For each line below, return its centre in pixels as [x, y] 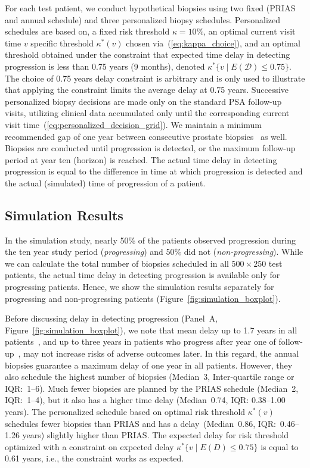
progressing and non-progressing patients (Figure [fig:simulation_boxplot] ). [143, 298]
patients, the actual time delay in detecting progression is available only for [142, 275]
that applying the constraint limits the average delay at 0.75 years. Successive [147, 90]
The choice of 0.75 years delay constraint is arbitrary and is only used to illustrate [155, 78]
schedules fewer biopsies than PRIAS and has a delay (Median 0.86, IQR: [140, 423]
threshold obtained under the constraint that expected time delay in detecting [148, 54]
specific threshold [62, 43]
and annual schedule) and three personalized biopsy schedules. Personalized [143, 19]
